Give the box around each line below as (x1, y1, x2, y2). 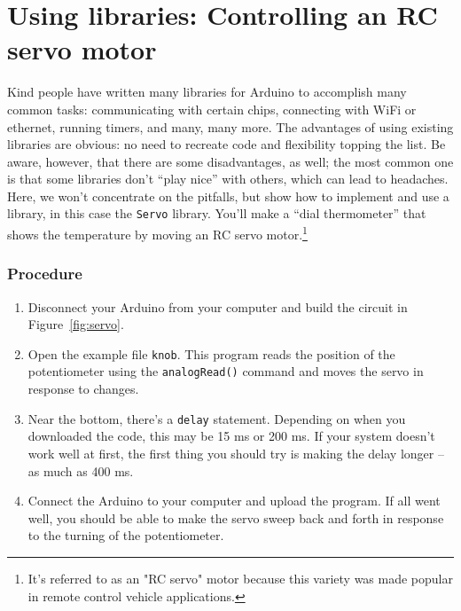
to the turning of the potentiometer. (27, 526, 224, 544)
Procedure (7, 262, 82, 285)
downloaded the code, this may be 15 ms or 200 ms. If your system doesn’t (27, 427, 435, 445)
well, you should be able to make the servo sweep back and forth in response (27, 508, 444, 527)
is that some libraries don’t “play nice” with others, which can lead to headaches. (7, 169, 449, 188)
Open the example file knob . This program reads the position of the (27, 344, 395, 363)
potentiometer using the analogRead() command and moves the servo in (27, 362, 424, 380)
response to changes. (27, 380, 139, 398)
